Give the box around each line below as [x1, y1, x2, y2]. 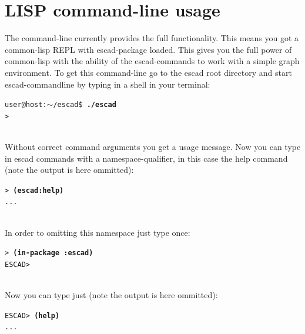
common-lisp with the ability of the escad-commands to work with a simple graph [5, 55, 300, 67]
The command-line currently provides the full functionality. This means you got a [5, 32, 299, 44]
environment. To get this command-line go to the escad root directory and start [5, 66, 292, 78]
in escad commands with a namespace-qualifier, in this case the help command [5, 152, 288, 164]
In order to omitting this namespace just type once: [5, 226, 190, 238]
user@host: [5, 101, 47, 109]
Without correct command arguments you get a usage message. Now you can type [5, 141, 301, 152]
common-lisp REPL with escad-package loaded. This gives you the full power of [5, 43, 292, 55]
